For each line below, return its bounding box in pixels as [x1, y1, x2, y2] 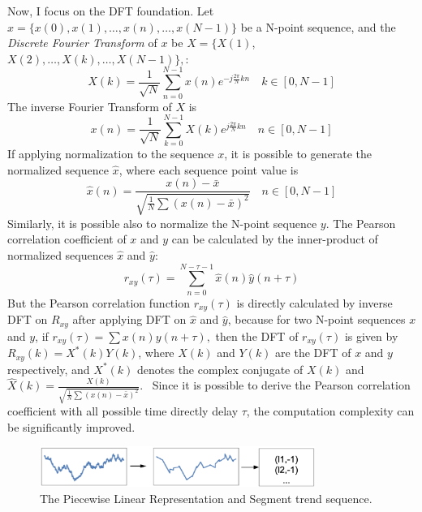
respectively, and [7, 360, 90, 377]
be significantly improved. [7, 418, 136, 435]
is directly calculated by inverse [236, 294, 393, 311]
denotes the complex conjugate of [137, 360, 304, 377]
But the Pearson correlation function [7, 294, 190, 311]
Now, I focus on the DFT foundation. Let [7, 2, 214, 19]
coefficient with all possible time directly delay [7, 402, 239, 419]
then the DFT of [215, 327, 299, 344]
